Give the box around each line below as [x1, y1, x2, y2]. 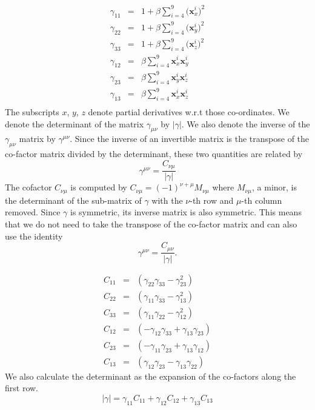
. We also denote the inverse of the [181, 117, 310, 130]
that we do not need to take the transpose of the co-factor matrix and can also [5, 217, 297, 230]
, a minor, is [252, 181, 297, 193]
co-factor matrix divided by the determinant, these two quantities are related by [5, 147, 303, 160]
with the [151, 193, 183, 206]
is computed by [70, 181, 127, 193]
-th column [241, 193, 282, 206]
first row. [5, 381, 38, 394]
